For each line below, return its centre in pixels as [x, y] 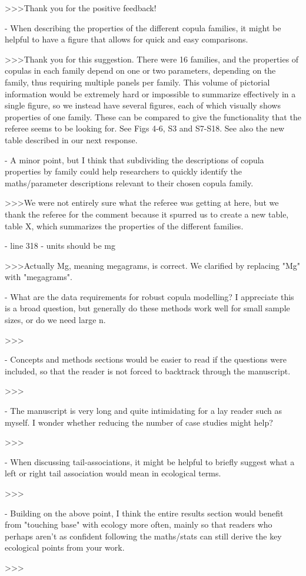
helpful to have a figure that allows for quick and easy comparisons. [127, 39]
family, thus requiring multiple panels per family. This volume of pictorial [137, 82]
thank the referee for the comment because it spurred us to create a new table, [147, 214]
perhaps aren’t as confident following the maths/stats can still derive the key [143, 536]
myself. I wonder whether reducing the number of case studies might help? [139, 422]
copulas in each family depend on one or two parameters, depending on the [140, 70]
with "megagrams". [39, 277]
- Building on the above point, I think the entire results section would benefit [144, 513]
